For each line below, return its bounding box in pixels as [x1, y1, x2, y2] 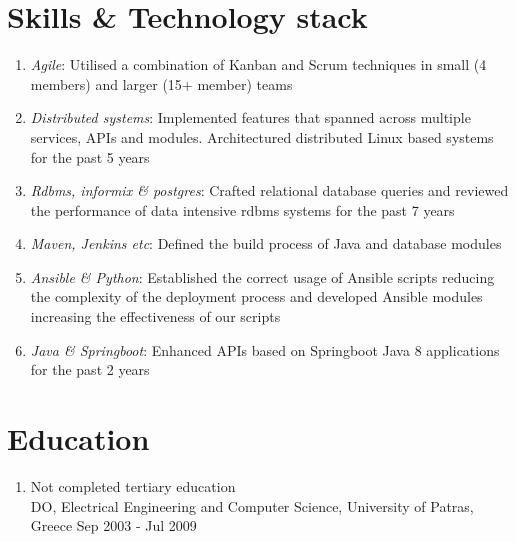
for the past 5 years [30, 146, 150, 167]
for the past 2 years [30, 359, 150, 380]
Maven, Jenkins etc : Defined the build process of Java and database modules [30, 233, 502, 254]
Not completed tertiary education [30, 475, 236, 496]
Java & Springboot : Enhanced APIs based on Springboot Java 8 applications [30, 339, 500, 360]
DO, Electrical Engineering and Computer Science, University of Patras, [30, 495, 474, 516]
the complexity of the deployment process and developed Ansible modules [30, 286, 483, 307]
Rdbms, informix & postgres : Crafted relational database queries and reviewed [30, 180, 509, 201]
